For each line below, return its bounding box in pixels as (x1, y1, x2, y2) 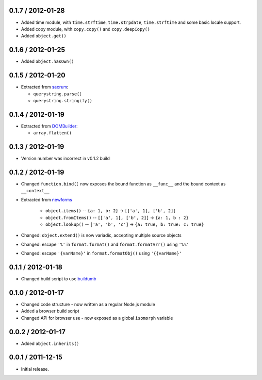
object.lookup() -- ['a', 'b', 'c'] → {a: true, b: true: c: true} (45, 221, 204, 227)
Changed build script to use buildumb (21, 276, 97, 282)
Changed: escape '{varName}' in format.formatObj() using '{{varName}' (21, 251, 182, 256)
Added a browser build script (21, 308, 80, 314)
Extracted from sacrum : (21, 84, 69, 90)
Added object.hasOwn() (21, 58, 74, 64)
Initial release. (21, 366, 49, 372)
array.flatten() (33, 130, 72, 136)
